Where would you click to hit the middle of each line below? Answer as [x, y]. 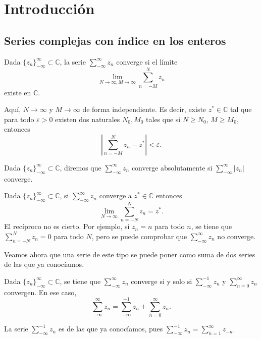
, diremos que [81, 167]
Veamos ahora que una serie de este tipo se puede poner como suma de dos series [130, 254]
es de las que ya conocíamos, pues [111, 329]
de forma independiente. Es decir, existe [144, 109]
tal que [241, 109]
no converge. [237, 236]
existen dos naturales [88, 119]
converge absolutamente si [172, 167]
